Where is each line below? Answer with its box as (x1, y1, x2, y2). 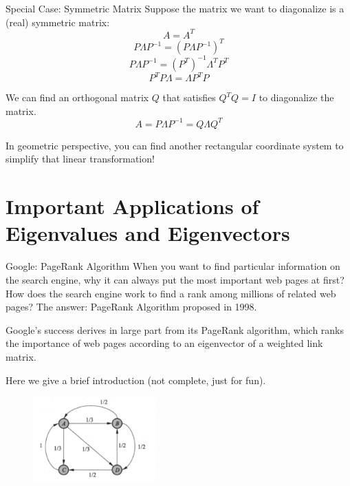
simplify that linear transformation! (6, 151, 155, 166)
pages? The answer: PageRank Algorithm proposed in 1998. (6, 299, 257, 314)
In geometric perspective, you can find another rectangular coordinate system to (6, 138, 344, 152)
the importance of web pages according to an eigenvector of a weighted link (6, 336, 323, 350)
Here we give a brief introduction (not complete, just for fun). (6, 372, 266, 387)
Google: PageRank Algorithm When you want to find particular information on (6, 259, 340, 273)
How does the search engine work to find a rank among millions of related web (6, 286, 336, 300)
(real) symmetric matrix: (6, 14, 110, 29)
